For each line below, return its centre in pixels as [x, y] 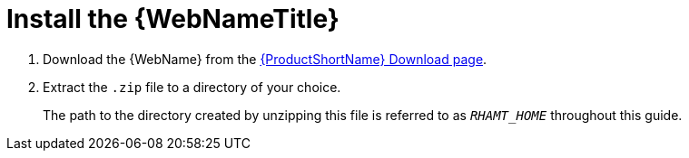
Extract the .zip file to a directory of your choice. [192, 87]
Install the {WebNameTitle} [173, 19]
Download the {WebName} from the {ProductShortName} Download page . [265, 59]
